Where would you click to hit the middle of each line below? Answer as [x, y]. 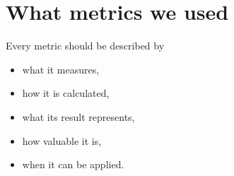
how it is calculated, [66, 93]
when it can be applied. [73, 164]
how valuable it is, [62, 140]
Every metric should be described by [85, 46]
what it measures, [61, 69]
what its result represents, [78, 116]
